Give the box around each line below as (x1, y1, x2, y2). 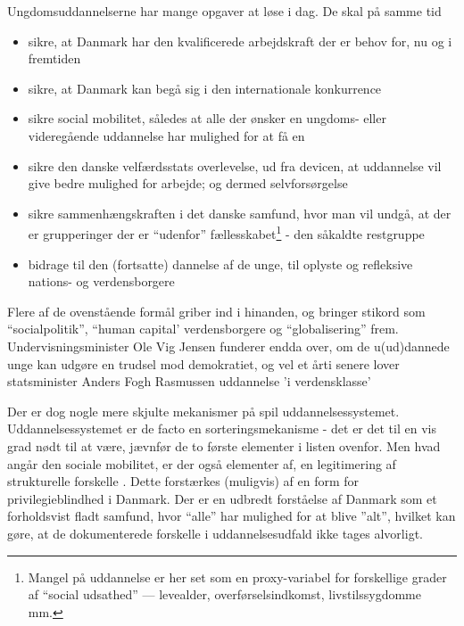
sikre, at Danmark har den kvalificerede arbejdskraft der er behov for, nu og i (28, 31, 452, 50)
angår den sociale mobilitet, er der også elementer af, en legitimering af (7, 454, 396, 473)
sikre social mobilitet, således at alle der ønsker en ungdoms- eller (28, 109, 386, 128)
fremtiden (28, 49, 81, 68)
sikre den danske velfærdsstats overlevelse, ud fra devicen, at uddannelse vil (28, 156, 442, 175)
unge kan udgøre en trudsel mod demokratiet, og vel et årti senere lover (7, 354, 400, 373)
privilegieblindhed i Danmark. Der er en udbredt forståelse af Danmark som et (7, 489, 437, 507)
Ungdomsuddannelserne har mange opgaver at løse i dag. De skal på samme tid (7, 2, 442, 20)
